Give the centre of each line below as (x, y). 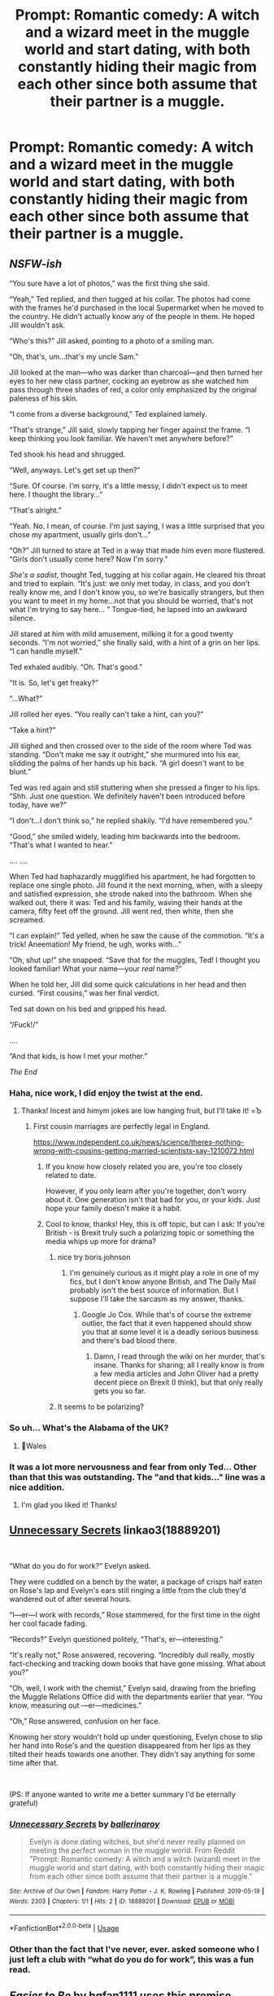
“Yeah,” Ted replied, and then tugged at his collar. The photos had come (130, 299)
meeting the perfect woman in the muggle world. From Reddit (132, 1850)
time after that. (34, 1762)
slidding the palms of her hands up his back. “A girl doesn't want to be (127, 763)
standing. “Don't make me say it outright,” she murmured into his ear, (125, 754)
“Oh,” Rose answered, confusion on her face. (85, 1721)
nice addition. (37, 1487)
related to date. (71, 1175)
